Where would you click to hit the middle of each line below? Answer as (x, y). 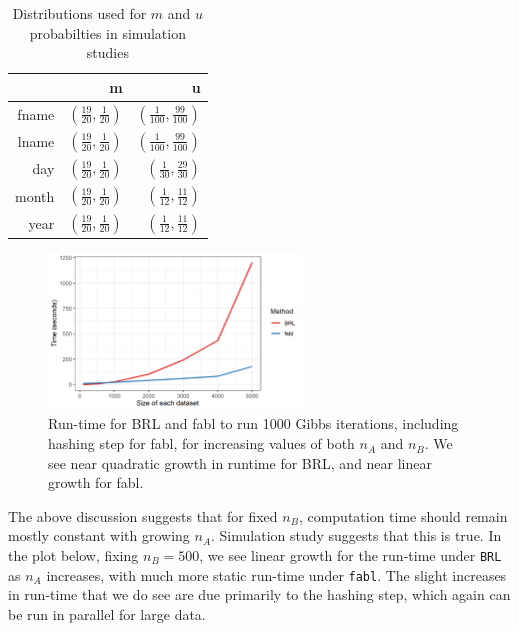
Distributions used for (79, 13)
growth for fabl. (96, 482)
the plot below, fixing (73, 555)
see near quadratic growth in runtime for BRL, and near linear (240, 462)
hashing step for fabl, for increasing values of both (201, 443)
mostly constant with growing (99, 535)
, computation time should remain (403, 515)
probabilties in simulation (107, 32)
